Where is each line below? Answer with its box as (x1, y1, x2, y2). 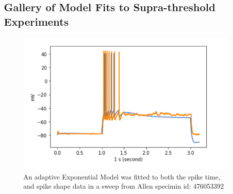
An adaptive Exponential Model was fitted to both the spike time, (23, 171, 220, 181)
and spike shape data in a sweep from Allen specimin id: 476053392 (23, 181, 224, 191)
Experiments (4, 14, 69, 29)
